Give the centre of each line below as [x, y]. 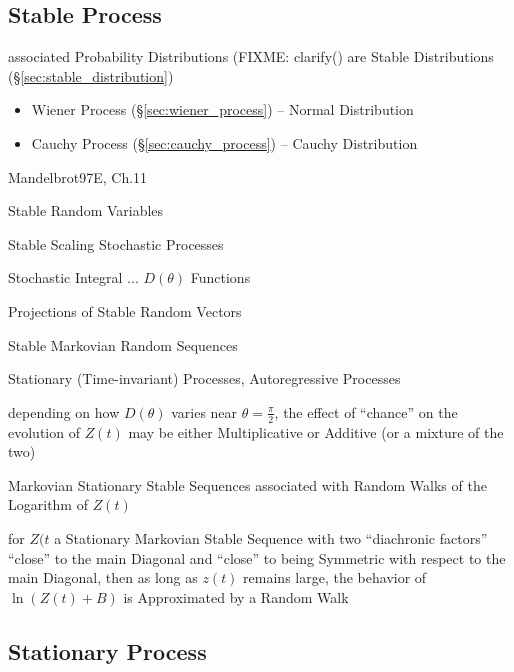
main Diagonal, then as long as [103, 577]
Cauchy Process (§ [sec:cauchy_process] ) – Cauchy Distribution [224, 142]
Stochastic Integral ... [73, 277]
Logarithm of [48, 504]
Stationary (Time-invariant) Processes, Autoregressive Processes [204, 378]
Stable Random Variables [86, 210]
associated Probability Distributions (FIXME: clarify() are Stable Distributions [251, 56]
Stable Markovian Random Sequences [123, 344]
